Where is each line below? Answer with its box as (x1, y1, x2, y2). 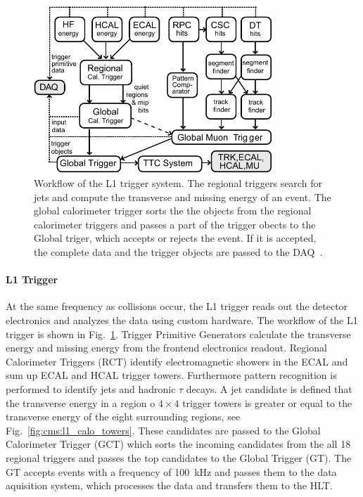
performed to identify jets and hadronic (6, 382, 176, 396)
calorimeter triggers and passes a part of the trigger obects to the (34, 217, 316, 231)
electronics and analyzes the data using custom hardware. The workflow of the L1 (6, 313, 358, 328)
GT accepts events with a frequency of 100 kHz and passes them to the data (6, 464, 337, 479)
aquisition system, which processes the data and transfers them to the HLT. (6, 478, 333, 493)
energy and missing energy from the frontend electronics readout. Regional (6, 340, 327, 355)
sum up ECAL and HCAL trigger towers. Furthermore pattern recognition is (6, 368, 337, 382)
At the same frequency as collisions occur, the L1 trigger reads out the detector (6, 299, 348, 314)
